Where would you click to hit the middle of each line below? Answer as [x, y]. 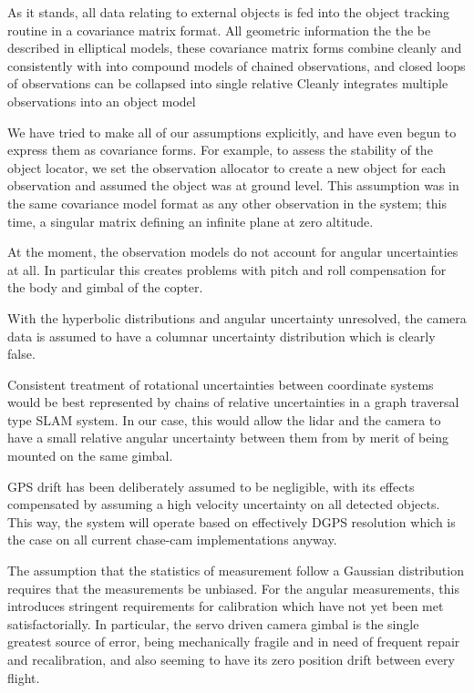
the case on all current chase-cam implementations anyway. [172, 540]
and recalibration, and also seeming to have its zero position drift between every [231, 659]
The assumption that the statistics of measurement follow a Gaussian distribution [236, 571]
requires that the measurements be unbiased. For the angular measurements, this [234, 588]
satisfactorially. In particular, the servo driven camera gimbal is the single [213, 623]
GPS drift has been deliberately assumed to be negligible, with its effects [211, 486]
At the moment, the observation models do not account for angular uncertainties [233, 252]
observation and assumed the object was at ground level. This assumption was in [233, 185]
